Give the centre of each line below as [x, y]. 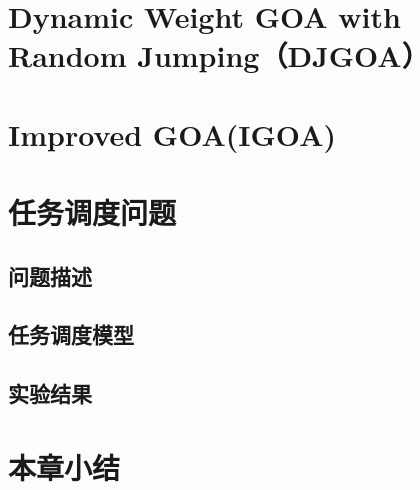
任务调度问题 [92, 212]
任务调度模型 [71, 334]
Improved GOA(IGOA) [172, 133]
